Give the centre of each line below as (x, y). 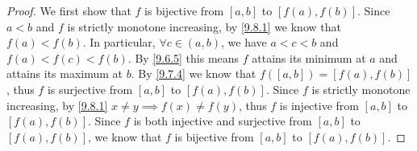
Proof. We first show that (69, 10)
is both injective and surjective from (223, 121)
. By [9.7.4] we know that (194, 73)
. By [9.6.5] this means (183, 57)
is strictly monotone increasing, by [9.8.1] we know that (204, 26)
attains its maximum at (65, 73)
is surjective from (90, 89)
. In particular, (119, 42)
